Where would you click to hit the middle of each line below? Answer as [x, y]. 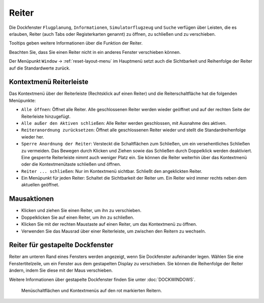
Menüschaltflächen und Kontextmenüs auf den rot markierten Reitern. [92, 291]
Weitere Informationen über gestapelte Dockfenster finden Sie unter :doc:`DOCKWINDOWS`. [102, 280]
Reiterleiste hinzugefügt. [46, 116]
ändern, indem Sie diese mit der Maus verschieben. [61, 270]
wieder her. [33, 137]
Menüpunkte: [22, 100]
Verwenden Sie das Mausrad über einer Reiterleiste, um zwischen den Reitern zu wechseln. [114, 231]
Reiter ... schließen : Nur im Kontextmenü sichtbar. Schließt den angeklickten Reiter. [112, 171]
